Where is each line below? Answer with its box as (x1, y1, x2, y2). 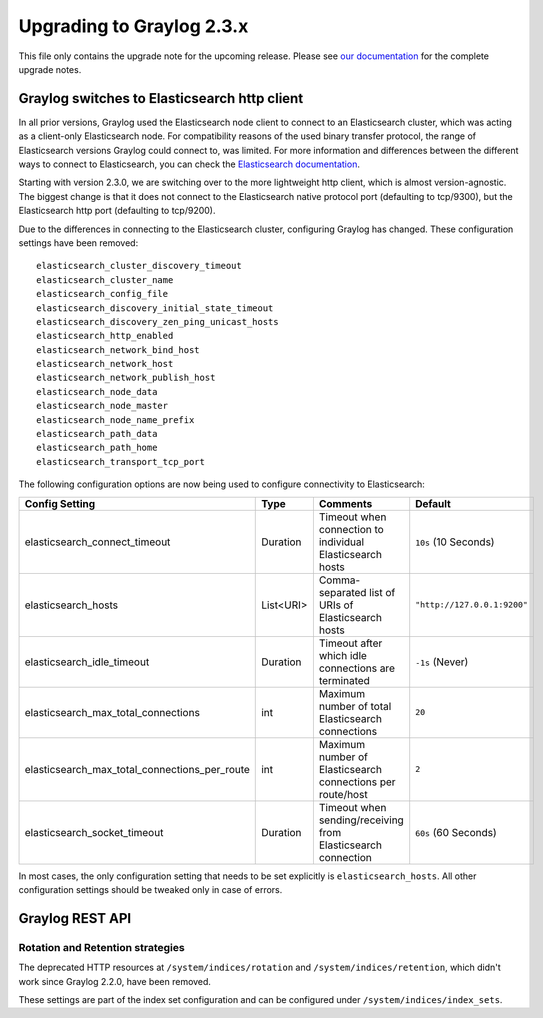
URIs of (318, 598, 354, 612)
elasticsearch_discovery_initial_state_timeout (36, 302, 274, 314)
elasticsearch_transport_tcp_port (36, 456, 205, 467)
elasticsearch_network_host (36, 358, 174, 370)
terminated (318, 673, 370, 687)
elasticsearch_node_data (36, 386, 158, 397)
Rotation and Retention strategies (18, 940, 185, 954)
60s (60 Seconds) (415, 825, 497, 839)
